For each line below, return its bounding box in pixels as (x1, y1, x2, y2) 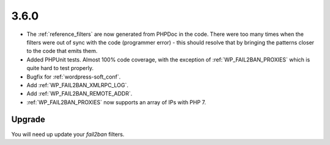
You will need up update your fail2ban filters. (11, 130, 125, 138)
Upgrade (11, 115, 46, 125)
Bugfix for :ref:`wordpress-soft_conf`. (26, 73, 121, 80)
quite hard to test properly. (26, 65, 94, 72)
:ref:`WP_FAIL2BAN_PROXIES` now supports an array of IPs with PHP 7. (26, 98, 207, 106)
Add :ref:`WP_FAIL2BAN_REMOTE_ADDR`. (26, 90, 133, 97)
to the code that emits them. (26, 48, 98, 55)
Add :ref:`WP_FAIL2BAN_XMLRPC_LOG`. (26, 81, 128, 88)
